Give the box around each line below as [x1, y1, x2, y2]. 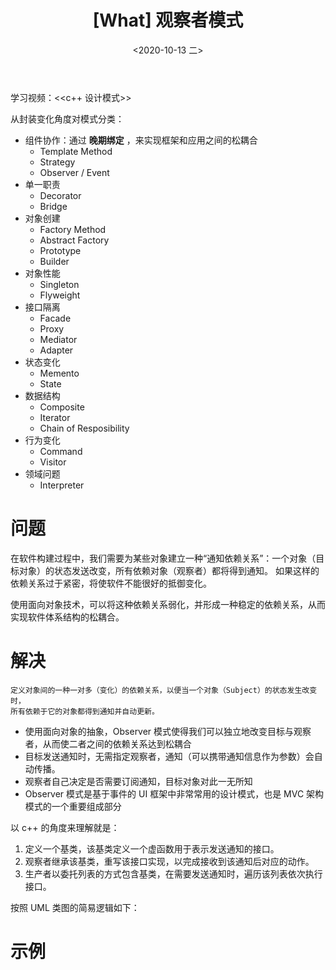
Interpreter [39, 479, 85, 491]
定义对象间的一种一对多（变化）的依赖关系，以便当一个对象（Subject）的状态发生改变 [10, 685, 318, 695]
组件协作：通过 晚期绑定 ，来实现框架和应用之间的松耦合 [24, 134, 258, 146]
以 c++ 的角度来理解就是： [10, 821, 120, 833]
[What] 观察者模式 [92, 9, 244, 32]
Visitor [39, 456, 67, 468]
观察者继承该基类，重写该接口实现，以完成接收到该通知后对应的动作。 [24, 855, 315, 867]
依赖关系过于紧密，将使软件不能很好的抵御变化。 [10, 577, 212, 589]
